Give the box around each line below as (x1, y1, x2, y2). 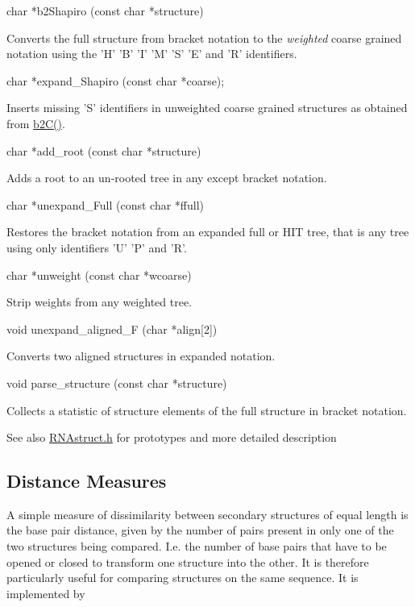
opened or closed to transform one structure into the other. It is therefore (6, 553, 369, 570)
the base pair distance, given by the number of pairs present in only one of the (6, 522, 394, 538)
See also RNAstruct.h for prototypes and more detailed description (6, 429, 337, 446)
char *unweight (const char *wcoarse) (6, 266, 192, 283)
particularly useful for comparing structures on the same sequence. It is (6, 569, 359, 586)
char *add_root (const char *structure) (6, 142, 201, 159)
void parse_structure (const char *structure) (6, 374, 227, 391)
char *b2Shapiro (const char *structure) (6, 2, 204, 19)
